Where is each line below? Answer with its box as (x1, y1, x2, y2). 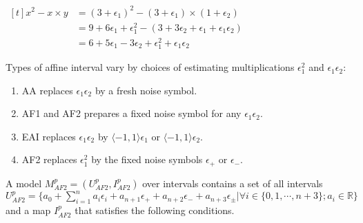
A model (6, 176, 42, 190)
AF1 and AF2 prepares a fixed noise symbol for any (21, 106, 242, 120)
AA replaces (21, 83, 73, 97)
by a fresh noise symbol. (95, 83, 197, 97)
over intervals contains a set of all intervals (142, 176, 323, 190)
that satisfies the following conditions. (75, 203, 235, 217)
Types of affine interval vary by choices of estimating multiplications (6, 60, 295, 74)
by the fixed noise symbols (91, 152, 203, 167)
